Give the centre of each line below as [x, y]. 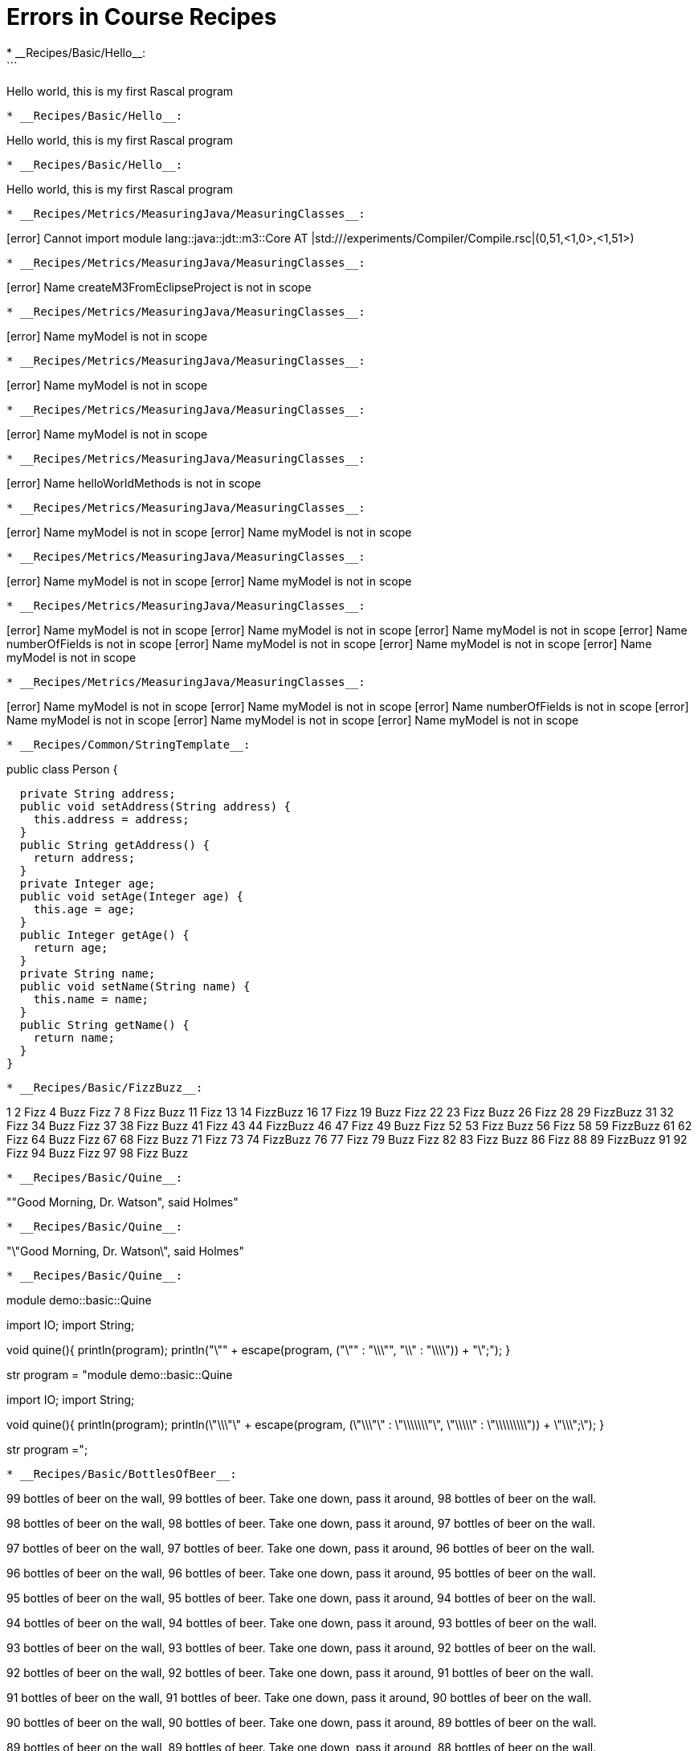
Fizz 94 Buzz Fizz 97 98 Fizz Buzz [98, 1153]
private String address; [98, 793]
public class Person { [62, 769]
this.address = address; [111, 819]
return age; [71, 947]
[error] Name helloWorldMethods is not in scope [134, 483]
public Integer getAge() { [104, 935]
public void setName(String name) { [135, 986]
